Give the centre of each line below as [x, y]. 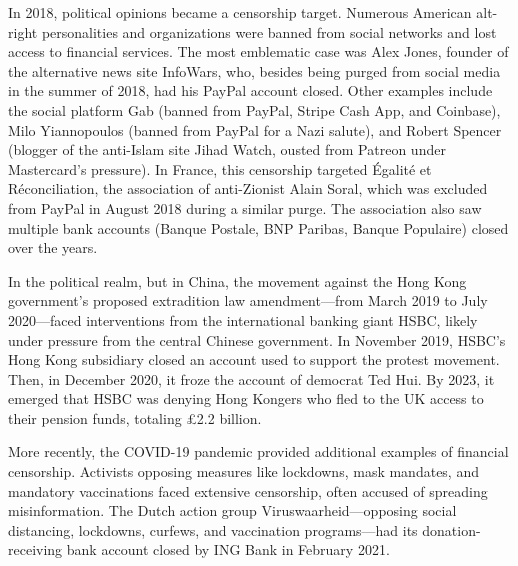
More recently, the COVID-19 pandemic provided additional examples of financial [258, 451]
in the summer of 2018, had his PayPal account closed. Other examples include [250, 90]
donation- [451, 529]
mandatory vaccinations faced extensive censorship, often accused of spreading [248, 490]
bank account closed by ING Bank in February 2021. [228, 549]
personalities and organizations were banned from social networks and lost [269, 31]
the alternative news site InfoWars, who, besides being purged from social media [254, 70]
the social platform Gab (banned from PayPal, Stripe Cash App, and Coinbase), [254, 109]
